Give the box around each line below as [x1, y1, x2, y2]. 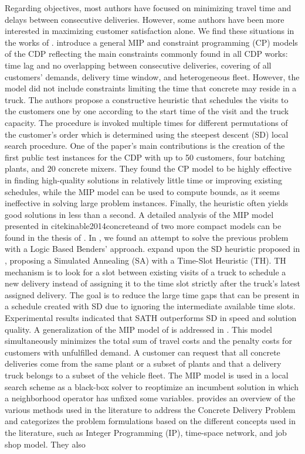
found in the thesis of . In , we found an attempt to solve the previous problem [5, 231, 289, 243]
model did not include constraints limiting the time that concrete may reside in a [5, 82, 297, 94]
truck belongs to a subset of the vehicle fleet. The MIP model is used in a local [5, 369, 289, 381]
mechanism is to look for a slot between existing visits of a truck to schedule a [5, 265, 286, 278]
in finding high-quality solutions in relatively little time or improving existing [5, 173, 282, 186]
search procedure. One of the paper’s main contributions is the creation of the [5, 139, 285, 152]
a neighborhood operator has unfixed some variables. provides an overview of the [5, 392, 296, 404]
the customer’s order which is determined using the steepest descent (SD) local [5, 128, 289, 140]
